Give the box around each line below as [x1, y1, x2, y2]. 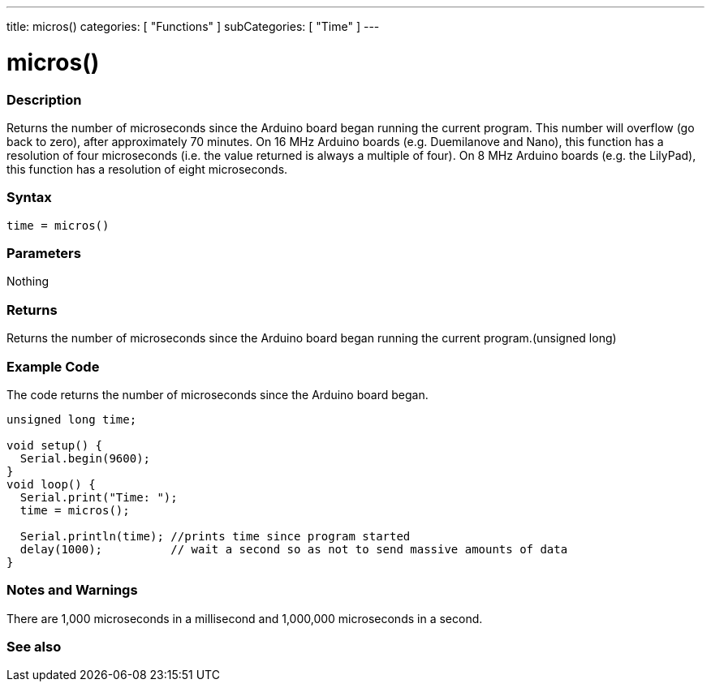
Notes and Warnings [6, 582, 138, 599]
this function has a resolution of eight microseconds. [6, 161, 288, 176]
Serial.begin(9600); [19, 451, 151, 465]
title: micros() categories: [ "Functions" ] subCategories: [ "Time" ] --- [6, 19, 380, 33]
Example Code [6, 358, 100, 375]
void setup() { [6, 438, 103, 452]
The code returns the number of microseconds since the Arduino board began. [6, 387, 429, 402]
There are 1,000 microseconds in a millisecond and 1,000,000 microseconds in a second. [6, 611, 483, 626]
